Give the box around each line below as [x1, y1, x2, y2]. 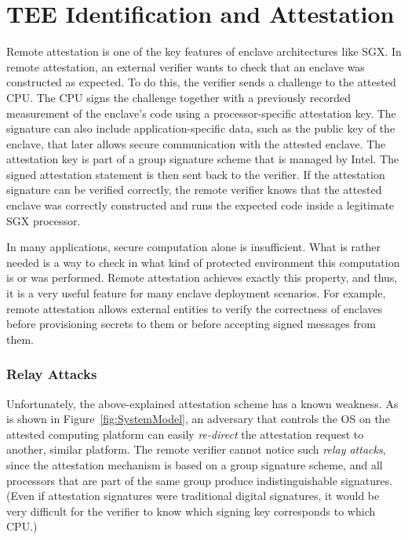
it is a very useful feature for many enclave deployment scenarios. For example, [6, 285, 386, 301]
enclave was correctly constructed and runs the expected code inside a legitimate [6, 197, 395, 213]
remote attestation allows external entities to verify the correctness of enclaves [6, 300, 383, 316]
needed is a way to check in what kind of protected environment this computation [6, 254, 400, 270]
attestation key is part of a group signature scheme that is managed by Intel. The [6, 151, 399, 167]
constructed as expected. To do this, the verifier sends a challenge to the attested [6, 74, 396, 90]
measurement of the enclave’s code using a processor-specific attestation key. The [6, 104, 396, 121]
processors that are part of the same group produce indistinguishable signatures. [6, 472, 393, 488]
